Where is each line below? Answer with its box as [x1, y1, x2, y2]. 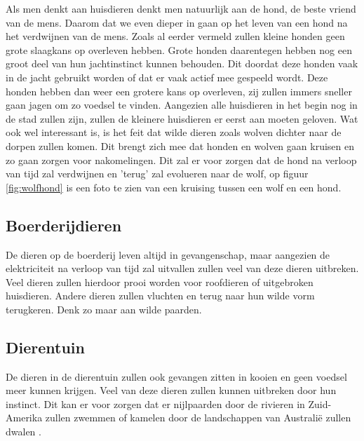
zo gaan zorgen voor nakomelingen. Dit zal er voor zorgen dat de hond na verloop [6, 152, 357, 167]
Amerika [6, 410, 43, 425]
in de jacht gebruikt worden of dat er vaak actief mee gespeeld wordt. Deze [6, 69, 328, 84]
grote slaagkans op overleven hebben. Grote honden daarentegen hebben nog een [6, 42, 352, 57]
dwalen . [6, 424, 41, 439]
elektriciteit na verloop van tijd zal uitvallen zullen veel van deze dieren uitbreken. [6, 261, 359, 276]
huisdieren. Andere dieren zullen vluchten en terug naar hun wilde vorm [6, 288, 315, 303]
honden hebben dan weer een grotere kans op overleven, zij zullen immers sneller [6, 83, 352, 98]
